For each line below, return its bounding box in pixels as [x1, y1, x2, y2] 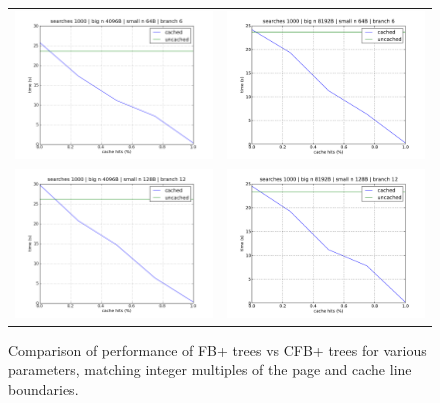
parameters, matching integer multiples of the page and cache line [8, 359, 412, 380]
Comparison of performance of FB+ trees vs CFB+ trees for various [8, 339, 427, 360]
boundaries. [8, 378, 79, 399]
